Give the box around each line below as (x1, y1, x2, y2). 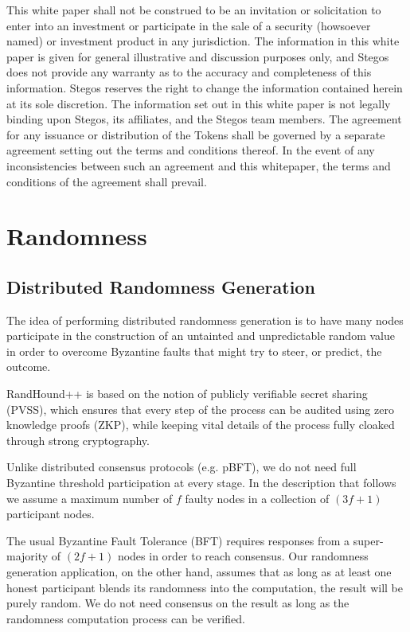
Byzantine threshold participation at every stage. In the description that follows (6, 474, 396, 491)
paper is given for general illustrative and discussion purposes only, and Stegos (6, 48, 389, 64)
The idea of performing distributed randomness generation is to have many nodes (6, 311, 404, 328)
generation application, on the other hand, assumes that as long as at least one (6, 564, 392, 580)
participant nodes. (6, 505, 95, 522)
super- (353, 532, 384, 548)
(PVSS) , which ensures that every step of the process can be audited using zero (6, 400, 394, 417)
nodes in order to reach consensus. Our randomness (117, 548, 369, 564)
